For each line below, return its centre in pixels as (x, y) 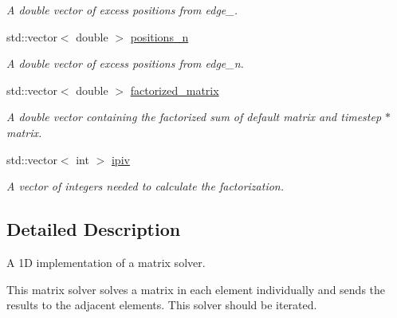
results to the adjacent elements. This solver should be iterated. (162, 305)
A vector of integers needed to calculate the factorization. (145, 186)
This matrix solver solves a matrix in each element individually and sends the (196, 289)
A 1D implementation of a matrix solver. (106, 262)
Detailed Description (94, 229)
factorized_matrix (175, 90)
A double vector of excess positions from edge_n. (125, 63)
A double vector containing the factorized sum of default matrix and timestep (194, 117)
